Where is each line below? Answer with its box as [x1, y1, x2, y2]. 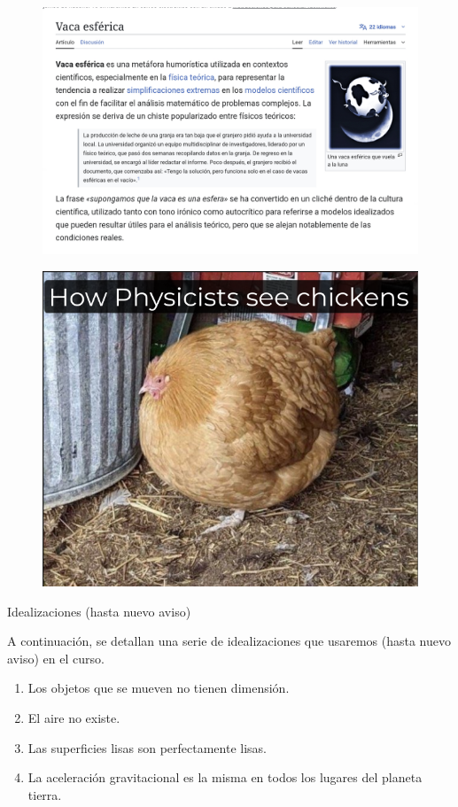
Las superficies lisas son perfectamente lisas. [27, 738, 267, 757]
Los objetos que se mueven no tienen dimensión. [27, 679, 290, 697]
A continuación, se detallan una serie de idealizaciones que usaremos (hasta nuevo [7, 632, 452, 650]
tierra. [27, 785, 62, 803]
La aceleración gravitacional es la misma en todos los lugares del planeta [27, 768, 423, 787]
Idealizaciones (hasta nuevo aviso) [7, 601, 191, 620]
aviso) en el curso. [7, 648, 105, 667]
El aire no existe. [27, 708, 120, 726]
